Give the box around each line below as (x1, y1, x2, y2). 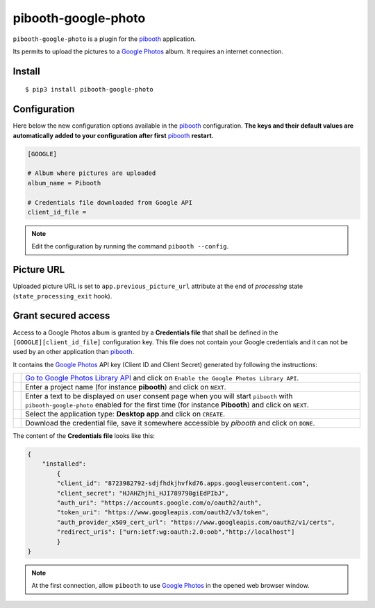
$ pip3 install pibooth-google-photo (25, 85, 154, 94)
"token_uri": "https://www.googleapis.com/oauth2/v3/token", (56, 509, 269, 516)
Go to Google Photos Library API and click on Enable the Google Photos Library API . (25, 373, 299, 383)
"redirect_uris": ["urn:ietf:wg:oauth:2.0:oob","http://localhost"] (56, 528, 295, 536)
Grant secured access (12, 310, 110, 322)
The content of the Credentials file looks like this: (12, 432, 156, 440)
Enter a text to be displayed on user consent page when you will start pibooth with (25, 391, 293, 401)
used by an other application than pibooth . (12, 348, 135, 356)
